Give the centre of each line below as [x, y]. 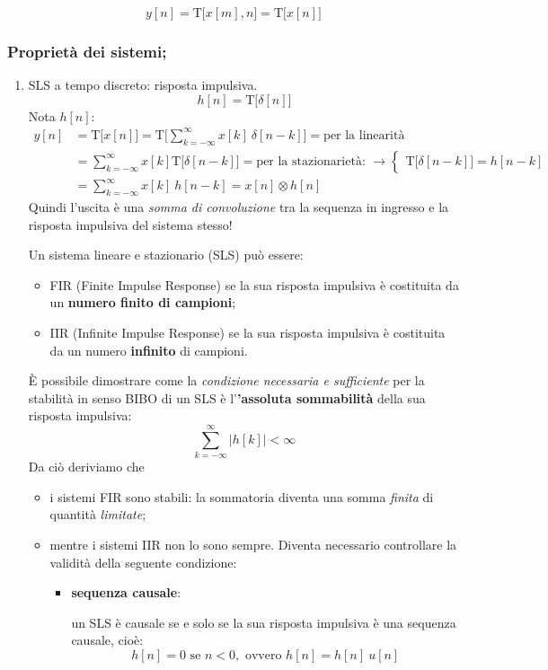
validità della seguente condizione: [143, 562]
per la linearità [364, 135]
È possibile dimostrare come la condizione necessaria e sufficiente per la [226, 380]
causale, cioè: [107, 640]
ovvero [263, 655]
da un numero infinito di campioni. [149, 350]
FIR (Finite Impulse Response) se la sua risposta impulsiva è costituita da [254, 284]
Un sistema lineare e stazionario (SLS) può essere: [166, 255]
